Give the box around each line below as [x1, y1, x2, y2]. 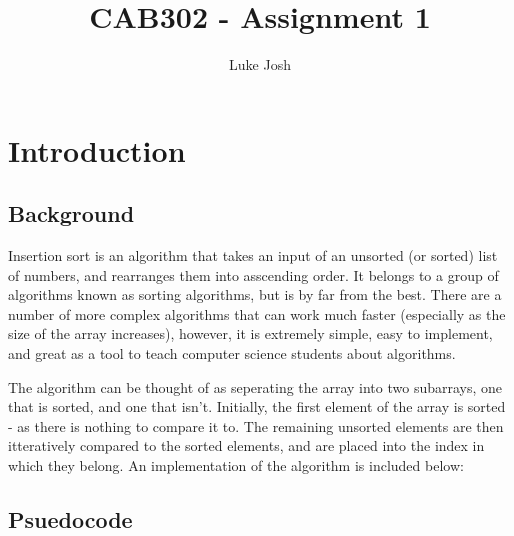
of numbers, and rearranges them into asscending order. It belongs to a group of [8, 264, 499, 285]
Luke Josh [229, 54, 291, 75]
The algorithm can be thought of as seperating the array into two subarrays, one [8, 376, 503, 397]
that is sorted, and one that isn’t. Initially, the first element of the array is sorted [8, 396, 506, 417]
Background [8, 198, 135, 229]
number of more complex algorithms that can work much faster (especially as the [8, 303, 506, 324]
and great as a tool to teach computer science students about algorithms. [8, 343, 456, 364]
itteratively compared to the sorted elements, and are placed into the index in [8, 435, 485, 456]
